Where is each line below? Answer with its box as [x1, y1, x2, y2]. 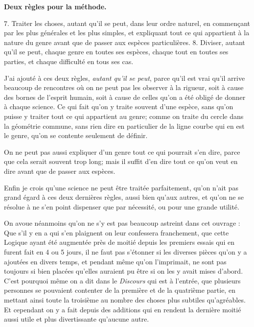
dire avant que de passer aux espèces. [4, 165, 115, 176]
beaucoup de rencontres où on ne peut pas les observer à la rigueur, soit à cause [4, 82, 244, 93]
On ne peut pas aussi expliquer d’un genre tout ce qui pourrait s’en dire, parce [4, 146, 240, 157]
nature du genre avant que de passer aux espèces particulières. [4, 37, 190, 47]
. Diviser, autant [196, 37, 245, 47]
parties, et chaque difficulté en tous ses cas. [4, 56, 134, 66]
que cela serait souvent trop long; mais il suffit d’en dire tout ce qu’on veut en [4, 156, 238, 166]
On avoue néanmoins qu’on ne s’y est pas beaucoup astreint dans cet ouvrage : [4, 218, 240, 228]
